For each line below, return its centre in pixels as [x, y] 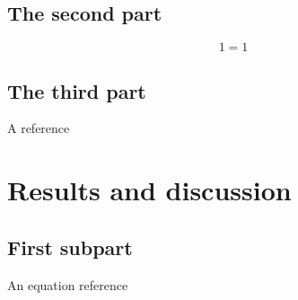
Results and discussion [149, 190]
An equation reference [68, 284]
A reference [39, 128]
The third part [77, 90]
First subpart [70, 247]
